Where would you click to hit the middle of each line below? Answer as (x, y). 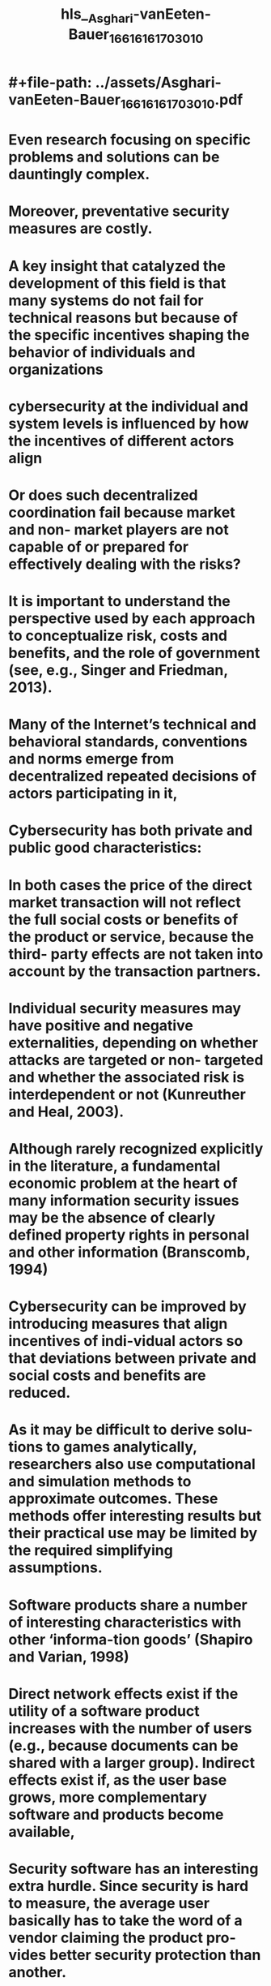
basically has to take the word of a (125, 1920)
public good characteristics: (105, 848)
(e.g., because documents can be (123, 1745)
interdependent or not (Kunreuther (127, 1094)
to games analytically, (121, 1447)
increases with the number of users (130, 1728)
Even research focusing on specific (129, 140)
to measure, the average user (109, 1903)
